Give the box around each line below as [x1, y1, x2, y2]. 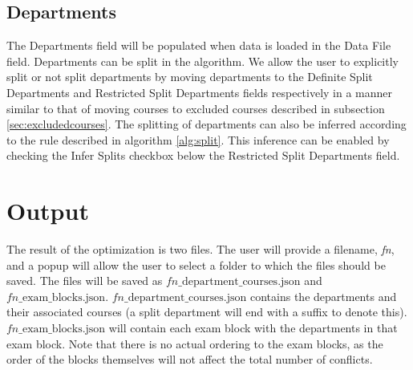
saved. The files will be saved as [6, 272, 163, 289]
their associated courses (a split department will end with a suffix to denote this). [6, 303, 407, 320]
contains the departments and [250, 287, 397, 304]
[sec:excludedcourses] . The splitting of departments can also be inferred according [6, 116, 407, 132]
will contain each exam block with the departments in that [108, 319, 398, 336]
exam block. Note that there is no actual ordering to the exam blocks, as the [6, 335, 383, 352]
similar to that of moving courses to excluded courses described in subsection [6, 100, 385, 116]
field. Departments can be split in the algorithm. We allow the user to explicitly [6, 52, 399, 69]
